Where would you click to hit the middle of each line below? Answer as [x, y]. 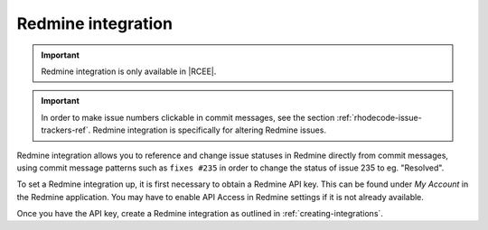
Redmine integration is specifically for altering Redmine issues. [210, 130]
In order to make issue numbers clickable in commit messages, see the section [188, 117]
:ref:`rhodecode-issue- [379, 117]
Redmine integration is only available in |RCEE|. [129, 71]
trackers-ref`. [66, 130]
